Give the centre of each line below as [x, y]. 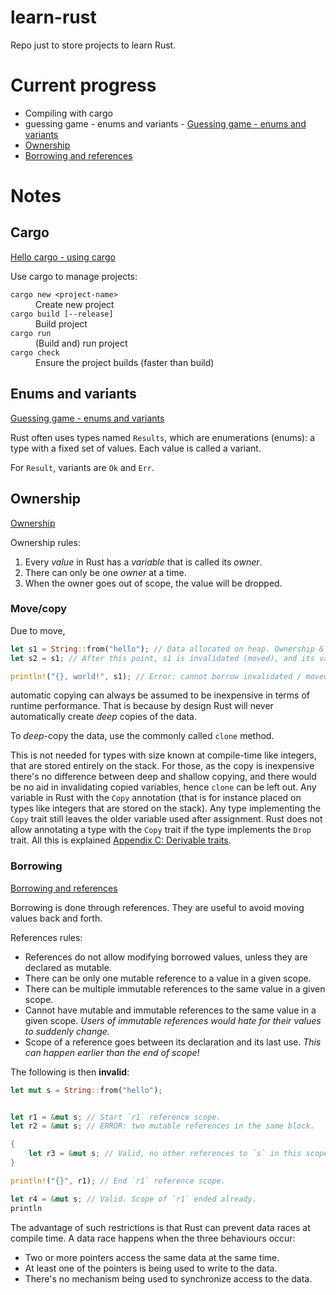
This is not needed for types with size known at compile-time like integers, [164, 755]
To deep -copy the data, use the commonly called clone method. [142, 736]
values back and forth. [56, 918]
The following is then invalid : [70, 1072]
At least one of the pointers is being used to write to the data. [151, 1268]
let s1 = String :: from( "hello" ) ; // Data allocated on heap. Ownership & [167, 649]
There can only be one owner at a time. [105, 572]
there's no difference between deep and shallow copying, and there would [163, 777]
